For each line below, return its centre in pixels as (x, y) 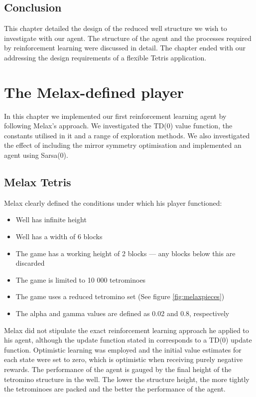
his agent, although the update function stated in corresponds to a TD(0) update (128, 340)
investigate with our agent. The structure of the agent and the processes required (128, 38)
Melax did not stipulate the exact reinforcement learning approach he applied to (127, 330)
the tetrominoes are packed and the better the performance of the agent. (115, 389)
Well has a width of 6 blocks (59, 236)
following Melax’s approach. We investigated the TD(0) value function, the (118, 126)
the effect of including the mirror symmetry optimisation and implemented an (123, 145)
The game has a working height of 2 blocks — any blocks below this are (126, 253)
